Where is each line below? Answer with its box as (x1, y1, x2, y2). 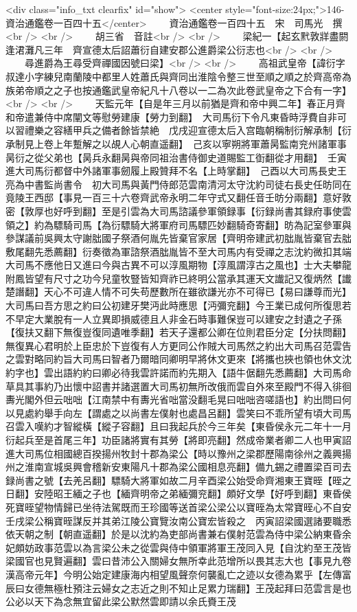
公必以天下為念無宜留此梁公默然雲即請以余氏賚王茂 (5, 594, 236, 609)
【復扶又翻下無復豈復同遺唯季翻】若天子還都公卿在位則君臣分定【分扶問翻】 (5, 325, 352, 339)
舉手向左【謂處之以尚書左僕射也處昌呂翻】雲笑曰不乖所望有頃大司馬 (43, 405, 352, 420)
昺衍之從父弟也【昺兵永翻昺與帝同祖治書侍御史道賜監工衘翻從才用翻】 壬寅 (5, 150, 347, 164)
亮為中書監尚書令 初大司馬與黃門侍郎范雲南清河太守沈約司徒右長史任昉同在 (5, 177, 352, 191)
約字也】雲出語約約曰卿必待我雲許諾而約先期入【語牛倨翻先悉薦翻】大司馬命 (5, 365, 352, 380)
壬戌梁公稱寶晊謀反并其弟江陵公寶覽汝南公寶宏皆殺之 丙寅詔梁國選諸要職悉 (5, 513, 352, 528)
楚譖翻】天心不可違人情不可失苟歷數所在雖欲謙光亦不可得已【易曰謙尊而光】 (5, 284, 352, 299)
